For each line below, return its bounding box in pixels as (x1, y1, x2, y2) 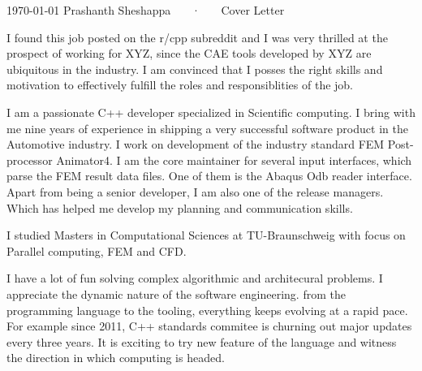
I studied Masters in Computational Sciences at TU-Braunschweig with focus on (6, 226, 406, 244)
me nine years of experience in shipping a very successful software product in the (6, 119, 408, 136)
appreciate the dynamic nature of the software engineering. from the (6, 285, 346, 302)
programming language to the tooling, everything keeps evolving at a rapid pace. (6, 301, 408, 318)
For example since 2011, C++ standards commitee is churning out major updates (6, 317, 412, 334)
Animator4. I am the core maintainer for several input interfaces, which (56, 151, 412, 168)
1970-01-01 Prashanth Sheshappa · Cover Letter (6, 2, 285, 18)
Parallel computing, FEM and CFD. (6, 242, 187, 259)
